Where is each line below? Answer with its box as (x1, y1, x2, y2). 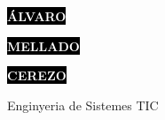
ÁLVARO (7, 7, 67, 25)
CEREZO (7, 66, 67, 85)
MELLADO (7, 36, 80, 55)
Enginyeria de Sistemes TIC (7, 95, 159, 114)
